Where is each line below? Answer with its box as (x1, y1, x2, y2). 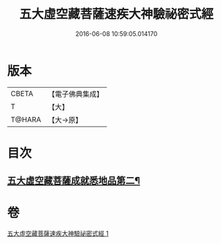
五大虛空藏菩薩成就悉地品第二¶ (7, 175, 141, 187)
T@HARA (10, 115, 42, 124)
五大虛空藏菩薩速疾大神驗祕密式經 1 (7, 229, 109, 238)
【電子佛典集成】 (48, 89, 104, 99)
